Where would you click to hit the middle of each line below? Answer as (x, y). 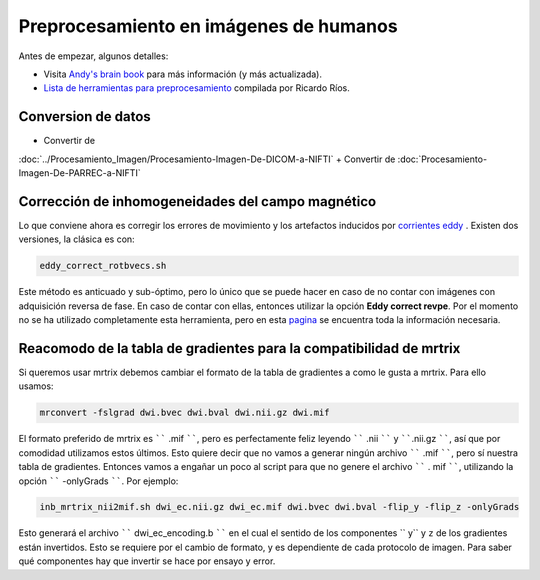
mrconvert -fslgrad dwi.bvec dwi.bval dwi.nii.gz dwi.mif (184, 413)
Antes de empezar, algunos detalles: (93, 56)
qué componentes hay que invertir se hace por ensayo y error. (147, 561)
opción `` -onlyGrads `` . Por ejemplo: (98, 481)
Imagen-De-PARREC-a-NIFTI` (79, 173)
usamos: (36, 386)
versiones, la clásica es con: (76, 239)
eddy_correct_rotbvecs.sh (103, 266)
